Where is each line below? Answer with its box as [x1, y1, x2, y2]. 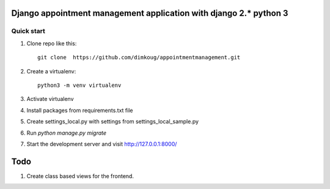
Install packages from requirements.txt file [26, 106, 133, 114]
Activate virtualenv [26, 95, 74, 103]
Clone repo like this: [26, 40, 77, 47]
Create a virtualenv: [26, 67, 76, 75]
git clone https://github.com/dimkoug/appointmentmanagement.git [37, 54, 241, 61]
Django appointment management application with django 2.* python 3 [11, 8, 288, 18]
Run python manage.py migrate [26, 129, 107, 136]
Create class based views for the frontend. [26, 172, 134, 180]
